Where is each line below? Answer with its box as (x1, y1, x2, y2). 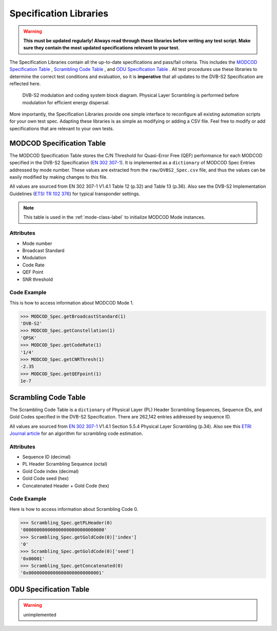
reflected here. (9, 80, 41, 87)
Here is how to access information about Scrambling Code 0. (9, 506, 138, 512)
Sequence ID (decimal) (22, 454, 71, 460)
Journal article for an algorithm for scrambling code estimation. (9, 430, 143, 436)
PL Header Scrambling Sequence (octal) (22, 461, 108, 467)
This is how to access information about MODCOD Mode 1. (9, 299, 134, 305)
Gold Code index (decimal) (22, 468, 79, 474)
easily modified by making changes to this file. (9, 174, 108, 180)
